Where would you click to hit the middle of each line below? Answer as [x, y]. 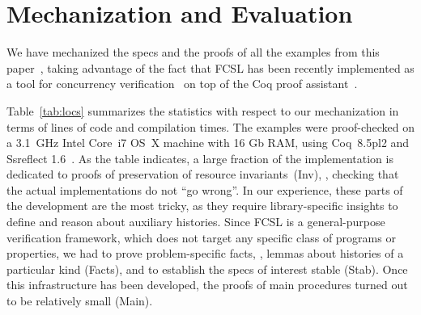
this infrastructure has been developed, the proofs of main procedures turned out [207, 285]
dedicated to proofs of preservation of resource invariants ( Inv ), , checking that [203, 174]
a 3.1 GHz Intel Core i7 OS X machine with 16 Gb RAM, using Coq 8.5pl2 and [208, 143]
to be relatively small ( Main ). [80, 301]
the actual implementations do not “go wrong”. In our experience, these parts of [205, 189]
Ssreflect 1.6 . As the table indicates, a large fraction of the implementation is [200, 158]
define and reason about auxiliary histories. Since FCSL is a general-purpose [196, 222]
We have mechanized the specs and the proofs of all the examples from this [193, 52]
